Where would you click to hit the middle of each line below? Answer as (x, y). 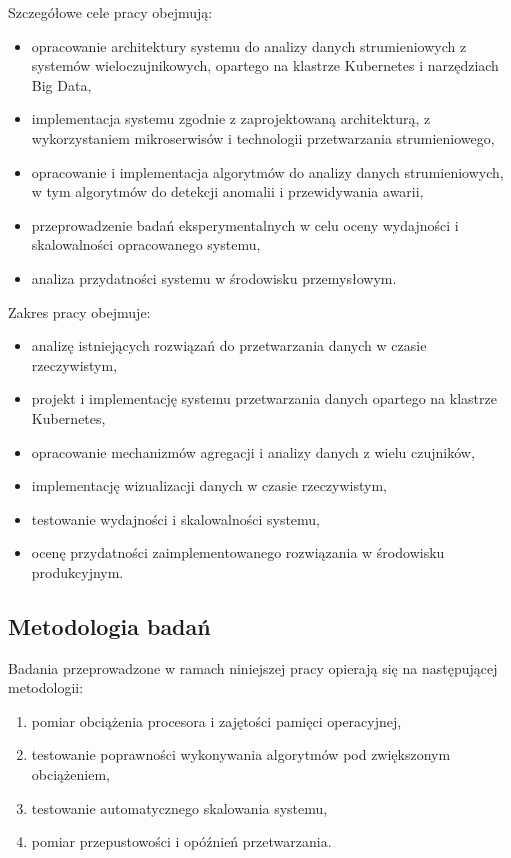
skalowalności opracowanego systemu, (146, 244)
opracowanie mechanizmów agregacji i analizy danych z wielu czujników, (253, 451)
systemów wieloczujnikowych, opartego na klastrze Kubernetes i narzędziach (265, 65)
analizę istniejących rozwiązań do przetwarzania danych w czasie (229, 345)
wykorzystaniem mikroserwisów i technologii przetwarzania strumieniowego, (263, 137)
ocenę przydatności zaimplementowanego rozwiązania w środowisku (238, 552)
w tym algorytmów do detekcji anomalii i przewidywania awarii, (227, 191)
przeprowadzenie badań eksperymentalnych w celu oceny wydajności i (245, 224)
